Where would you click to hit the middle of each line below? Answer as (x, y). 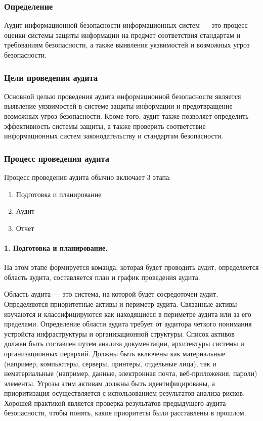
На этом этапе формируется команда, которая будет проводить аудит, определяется (131, 267)
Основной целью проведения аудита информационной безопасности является (123, 96)
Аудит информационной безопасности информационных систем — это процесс (126, 25)
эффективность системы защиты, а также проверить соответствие (105, 126)
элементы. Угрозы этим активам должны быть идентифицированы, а (110, 383)
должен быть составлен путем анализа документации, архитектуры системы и (124, 343)
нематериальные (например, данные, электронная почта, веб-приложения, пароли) (131, 373)
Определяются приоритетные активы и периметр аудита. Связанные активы (121, 303)
